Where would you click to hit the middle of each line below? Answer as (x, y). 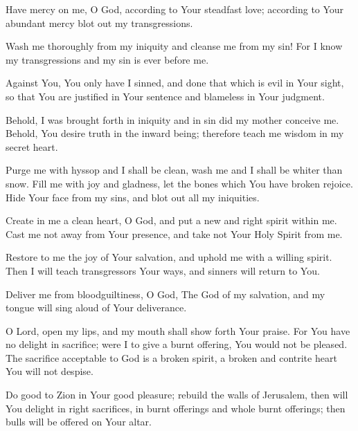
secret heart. (32, 146)
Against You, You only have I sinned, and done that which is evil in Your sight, (175, 83)
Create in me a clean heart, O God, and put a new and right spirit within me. (171, 220)
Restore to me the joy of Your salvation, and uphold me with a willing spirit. (169, 257)
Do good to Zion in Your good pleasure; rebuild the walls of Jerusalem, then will (177, 395)
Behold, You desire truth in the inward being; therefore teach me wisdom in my (175, 133)
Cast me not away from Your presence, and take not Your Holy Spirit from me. (174, 233)
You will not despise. (50, 371)
